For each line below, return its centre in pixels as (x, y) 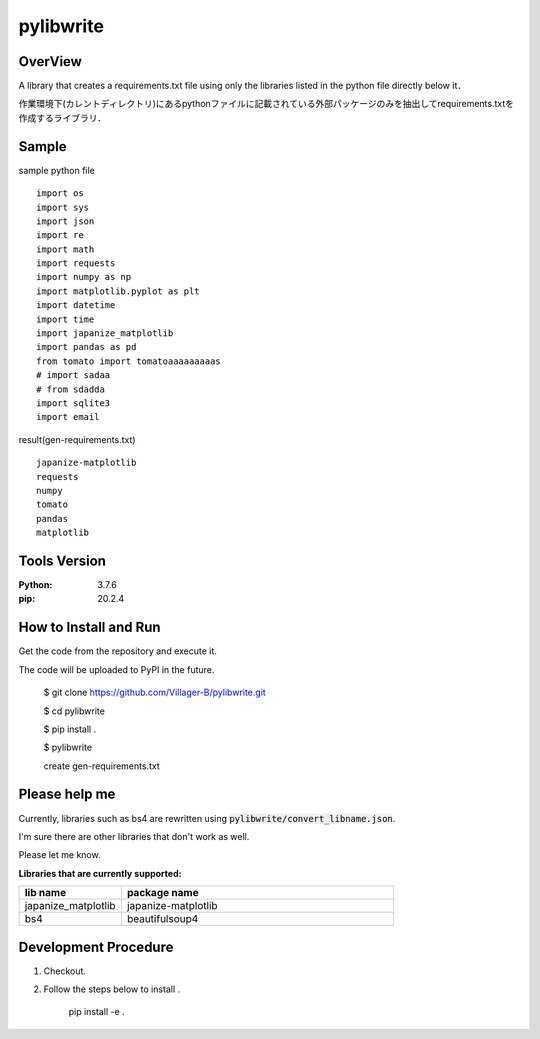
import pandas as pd (86, 347)
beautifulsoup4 (162, 919)
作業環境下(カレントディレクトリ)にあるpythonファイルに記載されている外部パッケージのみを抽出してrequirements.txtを (266, 104)
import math (65, 249)
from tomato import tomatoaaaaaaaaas (129, 361)
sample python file (56, 170)
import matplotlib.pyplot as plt (118, 291)
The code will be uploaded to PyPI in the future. (116, 669)
